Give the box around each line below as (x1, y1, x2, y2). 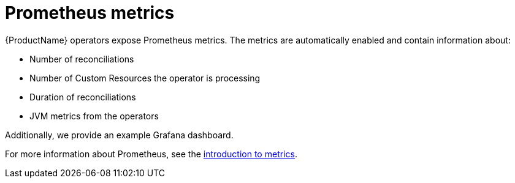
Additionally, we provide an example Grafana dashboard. (5, 129, 234, 140)
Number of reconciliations (29, 53, 134, 64)
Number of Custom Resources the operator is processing (29, 72, 261, 83)
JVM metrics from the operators (29, 110, 159, 121)
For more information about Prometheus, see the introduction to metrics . (5, 148, 297, 159)
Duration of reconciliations (29, 91, 136, 102)
